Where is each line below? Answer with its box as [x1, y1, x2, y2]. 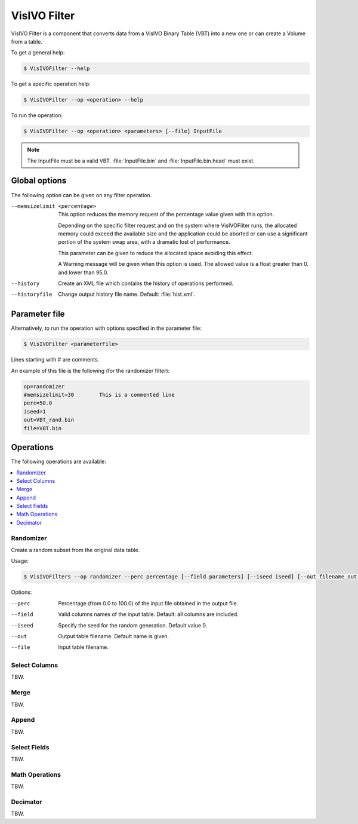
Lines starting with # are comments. [11, 356, 100, 363]
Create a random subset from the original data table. [11, 547, 140, 554]
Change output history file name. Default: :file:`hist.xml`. [58, 290, 196, 298]
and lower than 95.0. [58, 269, 109, 276]
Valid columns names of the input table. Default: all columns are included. [58, 611, 239, 618]
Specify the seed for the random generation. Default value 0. [58, 621, 208, 629]
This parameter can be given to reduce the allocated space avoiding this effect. [58, 249, 254, 256]
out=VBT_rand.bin [23, 416, 75, 424]
